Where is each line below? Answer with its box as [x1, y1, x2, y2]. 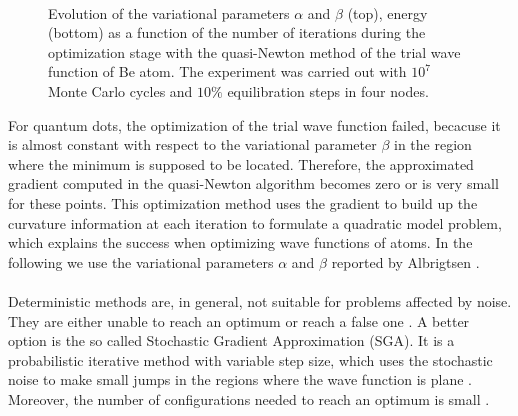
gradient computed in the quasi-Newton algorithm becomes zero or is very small [8, 173, 499, 194]
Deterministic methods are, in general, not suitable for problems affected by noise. [8, 290, 512, 311]
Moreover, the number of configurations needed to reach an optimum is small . [8, 388, 490, 409]
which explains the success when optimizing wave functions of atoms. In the [8, 232, 473, 253]
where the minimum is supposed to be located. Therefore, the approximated [8, 153, 474, 174]
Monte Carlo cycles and [48, 80, 193, 101]
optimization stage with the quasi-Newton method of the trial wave [48, 41, 461, 62]
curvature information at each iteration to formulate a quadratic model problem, [8, 212, 502, 233]
